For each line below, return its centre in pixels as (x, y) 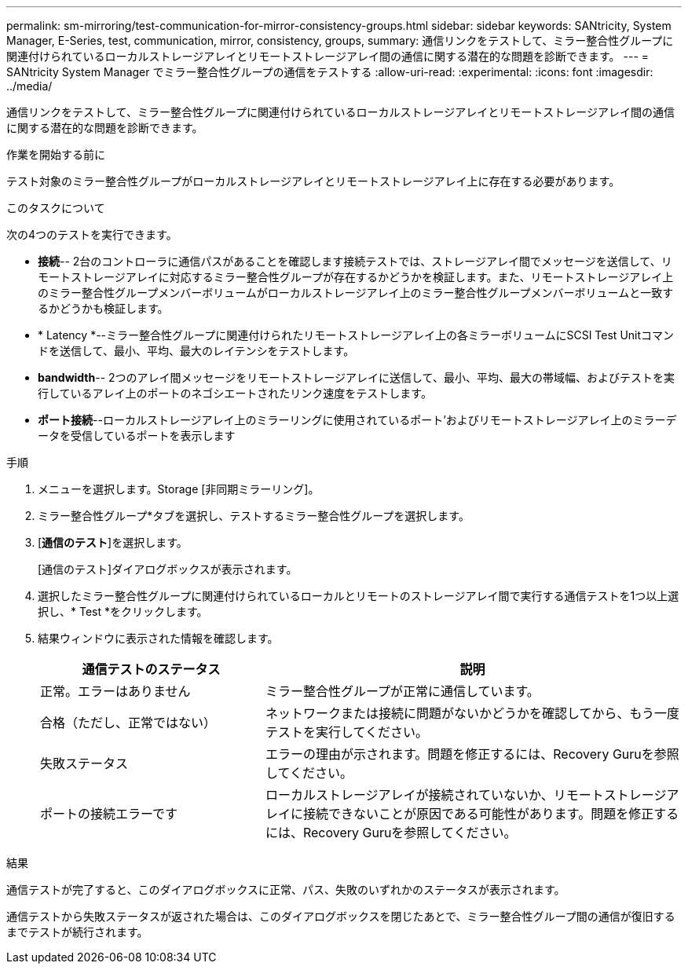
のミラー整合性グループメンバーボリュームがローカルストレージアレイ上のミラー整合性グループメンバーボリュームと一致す (356, 293)
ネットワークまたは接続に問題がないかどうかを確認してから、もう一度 (472, 713)
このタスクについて (56, 208)
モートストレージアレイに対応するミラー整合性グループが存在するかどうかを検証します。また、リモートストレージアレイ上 (356, 277)
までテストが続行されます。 (77, 932)
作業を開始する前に (56, 154)
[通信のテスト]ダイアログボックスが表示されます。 (168, 569)
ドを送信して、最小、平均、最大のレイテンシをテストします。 (196, 351)
